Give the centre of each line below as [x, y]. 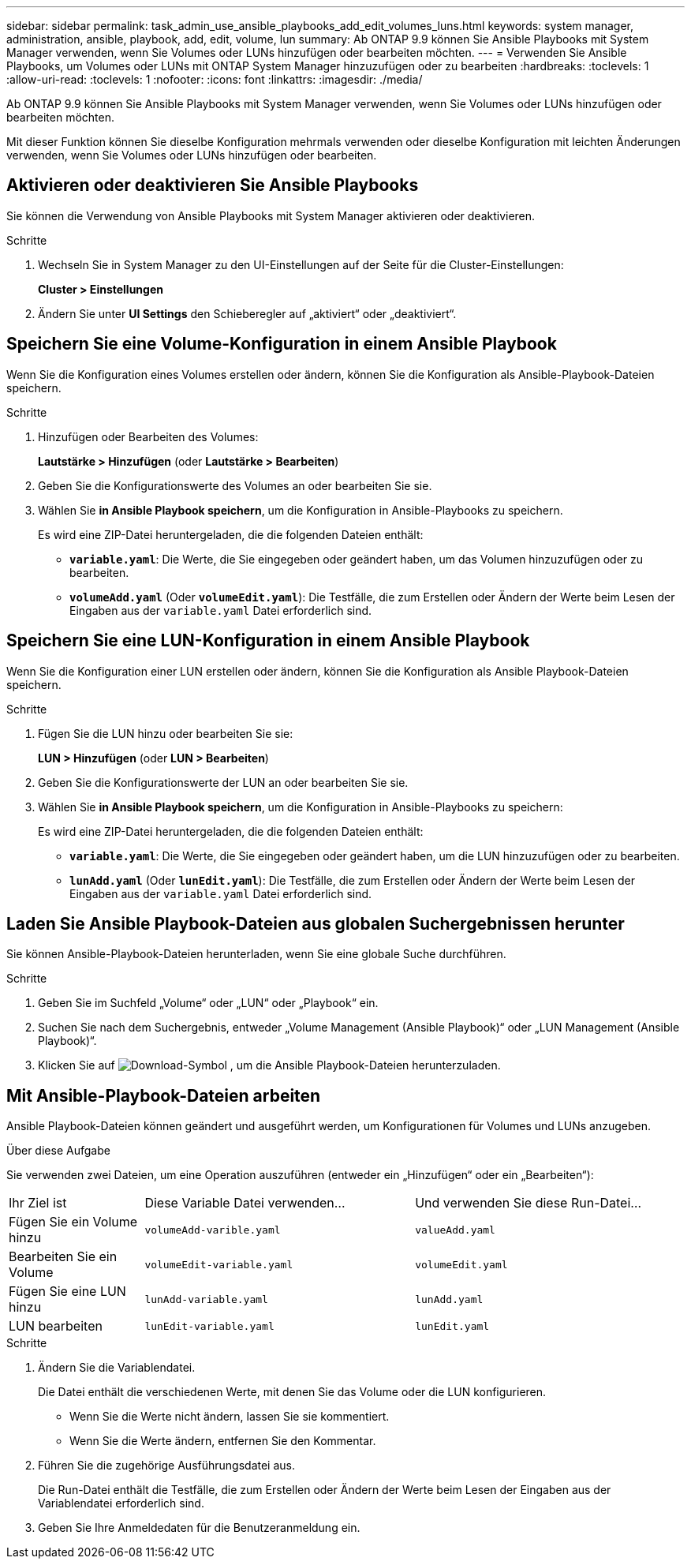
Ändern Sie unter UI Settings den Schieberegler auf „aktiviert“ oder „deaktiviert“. [247, 313]
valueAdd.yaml [455, 1230]
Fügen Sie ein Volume [73, 1222]
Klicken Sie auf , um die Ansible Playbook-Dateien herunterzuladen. [269, 1065]
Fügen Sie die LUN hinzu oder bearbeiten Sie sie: [166, 733]
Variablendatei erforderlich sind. [121, 1503]
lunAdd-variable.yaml [206, 1299]
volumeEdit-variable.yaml [219, 1264]
